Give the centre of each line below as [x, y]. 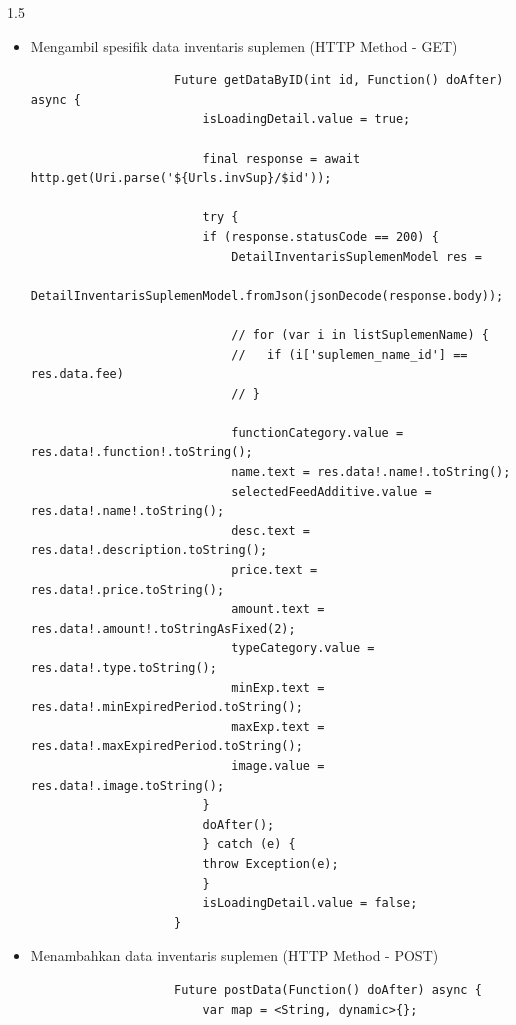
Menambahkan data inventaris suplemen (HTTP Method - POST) [234, 955]
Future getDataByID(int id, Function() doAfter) [338, 80]
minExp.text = [278, 687]
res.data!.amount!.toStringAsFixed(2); [163, 628]
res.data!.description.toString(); [149, 550]
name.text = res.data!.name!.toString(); [371, 472]
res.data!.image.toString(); [127, 785]
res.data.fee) [77, 374]
